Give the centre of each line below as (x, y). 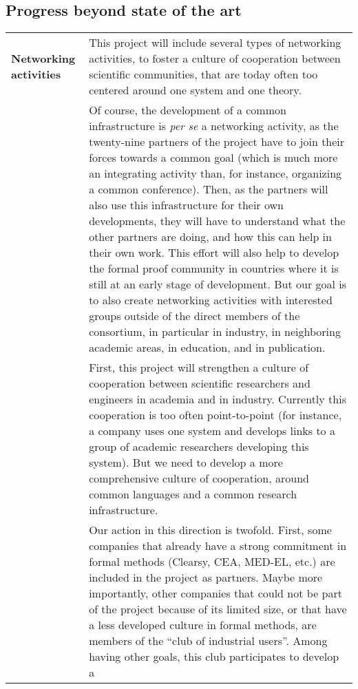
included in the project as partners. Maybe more (206, 577)
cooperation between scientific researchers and (200, 383)
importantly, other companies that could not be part (215, 593)
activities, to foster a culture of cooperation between (215, 59)
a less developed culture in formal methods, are (203, 625)
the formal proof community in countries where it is (214, 268)
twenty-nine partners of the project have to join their (217, 142)
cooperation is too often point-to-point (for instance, (215, 415)
